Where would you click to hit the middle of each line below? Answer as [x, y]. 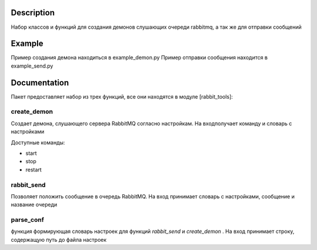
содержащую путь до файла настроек [59, 239]
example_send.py [32, 66]
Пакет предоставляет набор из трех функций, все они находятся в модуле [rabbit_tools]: [122, 96]
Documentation [40, 82]
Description [33, 13]
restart [34, 170]
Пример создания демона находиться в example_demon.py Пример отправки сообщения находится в [139, 58]
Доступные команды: [38, 142]
